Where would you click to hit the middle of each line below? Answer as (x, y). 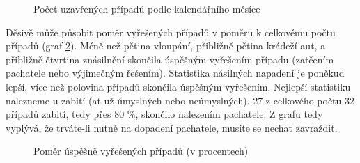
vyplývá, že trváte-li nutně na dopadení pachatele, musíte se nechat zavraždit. (172, 127)
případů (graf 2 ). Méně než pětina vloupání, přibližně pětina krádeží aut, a (166, 46)
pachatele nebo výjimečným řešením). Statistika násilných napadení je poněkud (175, 73)
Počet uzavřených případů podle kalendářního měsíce (147, 8)
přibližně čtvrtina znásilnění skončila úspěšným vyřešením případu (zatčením (170, 59)
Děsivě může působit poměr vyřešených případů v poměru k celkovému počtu (171, 32)
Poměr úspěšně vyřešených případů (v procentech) (141, 151)
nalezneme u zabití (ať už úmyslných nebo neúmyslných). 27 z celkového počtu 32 (180, 100)
